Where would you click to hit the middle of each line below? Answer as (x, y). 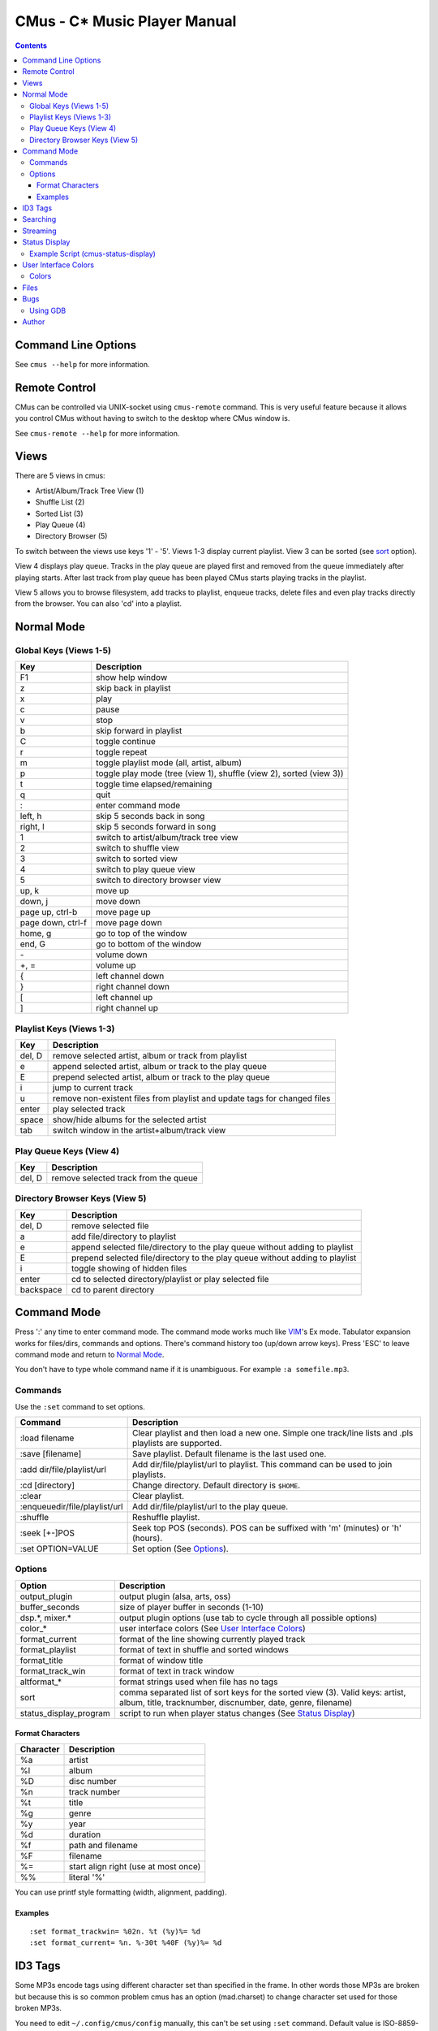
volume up (116, 965)
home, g (36, 933)
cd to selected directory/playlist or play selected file (170, 1279)
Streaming (39, 231)
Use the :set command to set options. (80, 1406)
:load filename (47, 1438)
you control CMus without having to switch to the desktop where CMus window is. (152, 418)
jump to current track (93, 1088)
